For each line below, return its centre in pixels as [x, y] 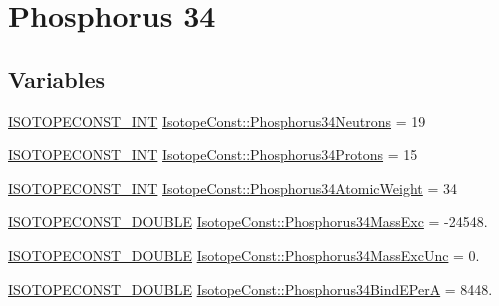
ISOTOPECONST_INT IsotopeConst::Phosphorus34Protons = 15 [213, 154]
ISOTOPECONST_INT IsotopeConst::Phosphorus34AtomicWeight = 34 [232, 187]
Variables [57, 78]
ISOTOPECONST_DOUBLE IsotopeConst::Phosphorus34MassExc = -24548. [248, 221]
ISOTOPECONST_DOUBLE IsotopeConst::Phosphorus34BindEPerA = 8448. [250, 288]
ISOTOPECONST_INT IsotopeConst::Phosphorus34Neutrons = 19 [217, 120]
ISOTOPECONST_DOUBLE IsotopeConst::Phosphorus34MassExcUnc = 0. [244, 254]
